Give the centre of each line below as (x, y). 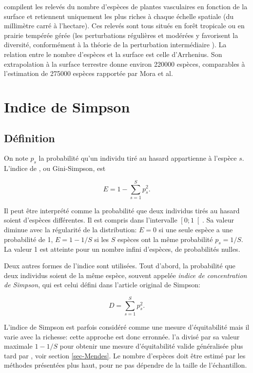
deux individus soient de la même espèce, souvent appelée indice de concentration (126, 275)
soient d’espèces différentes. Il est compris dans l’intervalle (91, 220)
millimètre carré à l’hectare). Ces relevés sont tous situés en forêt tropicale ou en (124, 26)
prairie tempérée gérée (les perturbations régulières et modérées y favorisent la (121, 35)
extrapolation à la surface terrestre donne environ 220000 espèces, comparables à (125, 64)
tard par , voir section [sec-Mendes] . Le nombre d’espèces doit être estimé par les (125, 355)
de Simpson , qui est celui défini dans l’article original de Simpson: (102, 285)
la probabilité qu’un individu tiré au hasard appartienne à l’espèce (138, 158)
